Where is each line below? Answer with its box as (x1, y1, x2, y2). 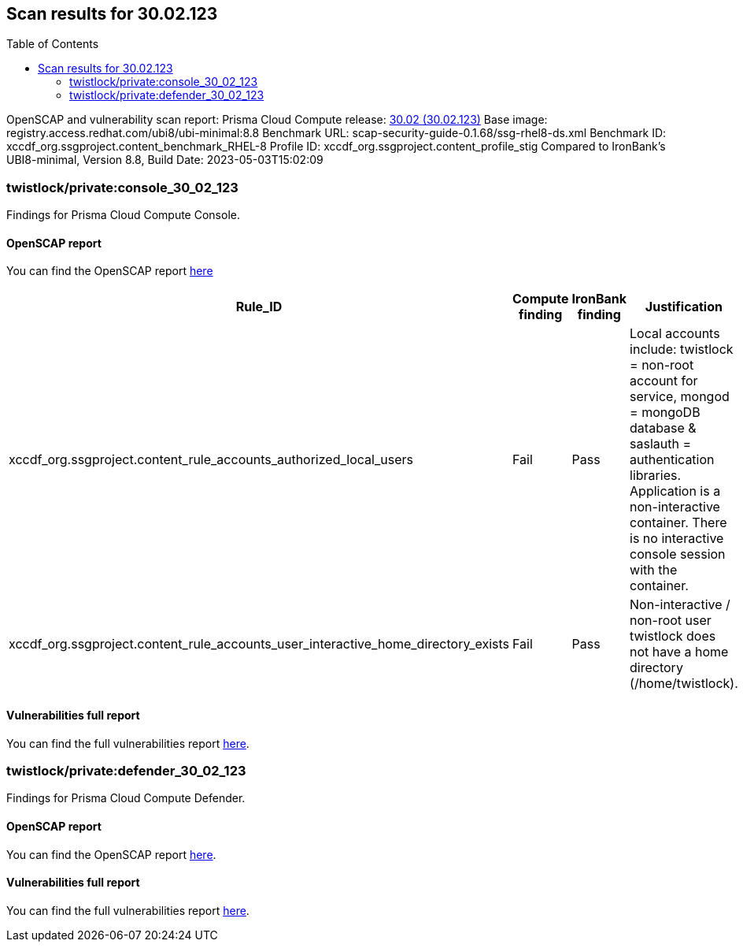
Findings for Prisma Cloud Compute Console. (6, 208, 240, 222)
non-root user (630, 612, 712, 629)
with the (630, 562, 678, 578)
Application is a (630, 483, 721, 500)
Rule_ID (235, 299, 283, 315)
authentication (630, 452, 715, 468)
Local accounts (630, 325, 720, 342)
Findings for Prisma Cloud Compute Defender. (6, 791, 246, 805)
